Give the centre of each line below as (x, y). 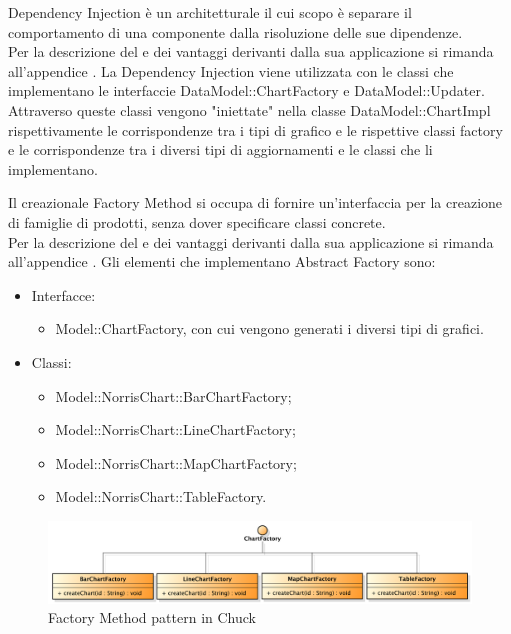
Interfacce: (63, 294)
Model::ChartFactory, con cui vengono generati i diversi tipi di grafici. (269, 328)
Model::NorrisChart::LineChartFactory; (175, 429)
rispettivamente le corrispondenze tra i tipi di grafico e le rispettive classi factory (255, 129)
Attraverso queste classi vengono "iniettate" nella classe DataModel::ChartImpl (249, 109)
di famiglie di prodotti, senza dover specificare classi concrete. (197, 221)
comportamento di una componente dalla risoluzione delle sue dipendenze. (235, 31)
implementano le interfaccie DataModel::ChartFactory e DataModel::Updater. (246, 90)
